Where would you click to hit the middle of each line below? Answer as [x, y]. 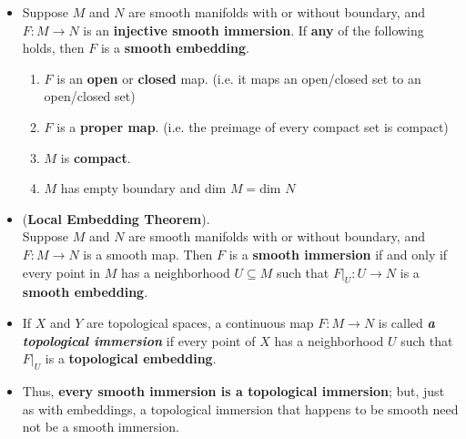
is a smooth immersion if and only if [338, 254]
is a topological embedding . [131, 358]
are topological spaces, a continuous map [200, 322]
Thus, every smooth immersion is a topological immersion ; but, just [233, 390]
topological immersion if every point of [139, 340]
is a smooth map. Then [148, 254]
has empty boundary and [131, 188]
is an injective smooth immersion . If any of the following [253, 30]
